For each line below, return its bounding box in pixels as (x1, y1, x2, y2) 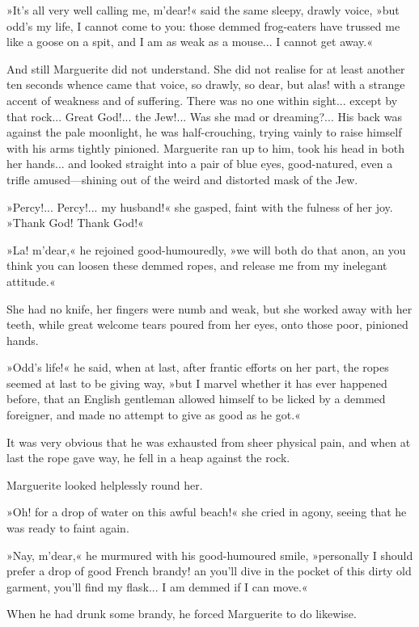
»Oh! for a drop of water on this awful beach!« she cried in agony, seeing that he (6, 503, 407, 520)
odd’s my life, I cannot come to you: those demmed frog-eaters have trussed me (6, 17, 400, 34)
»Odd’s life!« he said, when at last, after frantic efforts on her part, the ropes (6, 359, 389, 376)
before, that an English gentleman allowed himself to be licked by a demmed (6, 390, 386, 407)
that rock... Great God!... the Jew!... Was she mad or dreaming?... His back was (6, 107, 402, 124)
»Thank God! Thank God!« (6, 214, 144, 231)
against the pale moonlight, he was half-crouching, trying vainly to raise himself (6, 124, 402, 141)
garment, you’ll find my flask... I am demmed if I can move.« (6, 578, 308, 595)
